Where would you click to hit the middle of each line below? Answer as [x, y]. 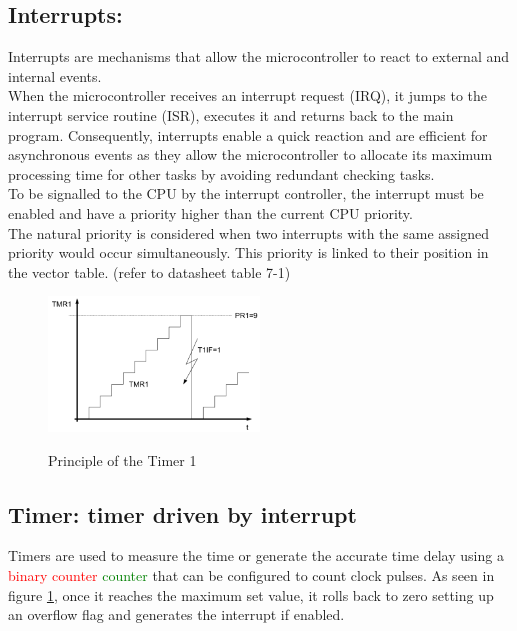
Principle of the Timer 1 [122, 459]
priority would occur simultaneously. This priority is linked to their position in [248, 252]
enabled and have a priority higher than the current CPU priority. [210, 212]
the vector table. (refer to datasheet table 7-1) [149, 271]
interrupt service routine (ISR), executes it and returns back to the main [231, 114]
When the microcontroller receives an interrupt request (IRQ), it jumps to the [248, 95]
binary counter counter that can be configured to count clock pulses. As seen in [251, 575]
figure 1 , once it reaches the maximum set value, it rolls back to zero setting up [251, 594]
